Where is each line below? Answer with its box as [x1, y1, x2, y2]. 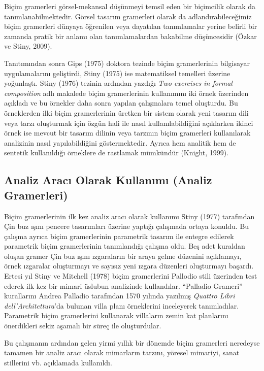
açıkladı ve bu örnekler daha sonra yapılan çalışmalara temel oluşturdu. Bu [4, 97, 238, 108]
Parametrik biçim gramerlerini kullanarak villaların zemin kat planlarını [4, 310, 228, 321]
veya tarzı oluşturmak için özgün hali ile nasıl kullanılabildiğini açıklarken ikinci [4, 117, 253, 128]
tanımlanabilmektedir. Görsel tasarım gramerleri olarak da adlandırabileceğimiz [4, 11, 252, 21]
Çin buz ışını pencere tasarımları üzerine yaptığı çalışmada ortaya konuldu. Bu [4, 221, 249, 231]
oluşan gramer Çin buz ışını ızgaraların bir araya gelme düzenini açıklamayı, [4, 250, 242, 261]
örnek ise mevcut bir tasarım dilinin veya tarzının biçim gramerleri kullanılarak [4, 127, 251, 138]
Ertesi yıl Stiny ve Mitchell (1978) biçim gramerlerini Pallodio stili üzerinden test [4, 271, 257, 281]
